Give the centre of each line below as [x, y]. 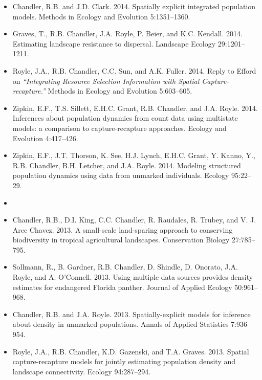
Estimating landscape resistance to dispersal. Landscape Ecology [114, 43]
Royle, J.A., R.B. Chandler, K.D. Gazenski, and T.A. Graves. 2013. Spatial [131, 351]
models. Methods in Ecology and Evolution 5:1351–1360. [101, 16]
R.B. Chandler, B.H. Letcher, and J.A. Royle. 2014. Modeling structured [127, 165]
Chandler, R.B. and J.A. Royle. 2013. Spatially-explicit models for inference [132, 314]
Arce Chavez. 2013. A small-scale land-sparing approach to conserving [123, 229]
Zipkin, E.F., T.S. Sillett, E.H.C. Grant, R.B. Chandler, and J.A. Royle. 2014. [135, 108]
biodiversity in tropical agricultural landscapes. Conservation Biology [121, 240]
